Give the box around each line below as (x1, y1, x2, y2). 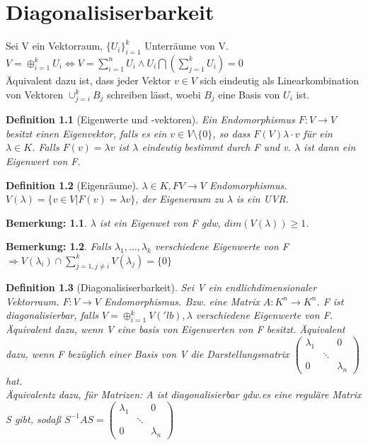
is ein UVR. (236, 191, 289, 206)
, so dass (212, 125, 251, 140)
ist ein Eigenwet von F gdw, (99, 215, 221, 230)
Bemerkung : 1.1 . (6, 215, 88, 230)
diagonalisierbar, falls (6, 308, 98, 322)
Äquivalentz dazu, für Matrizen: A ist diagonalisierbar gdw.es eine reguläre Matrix (6, 387, 362, 402)
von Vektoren (6, 86, 64, 101)
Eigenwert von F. (6, 154, 81, 169)
